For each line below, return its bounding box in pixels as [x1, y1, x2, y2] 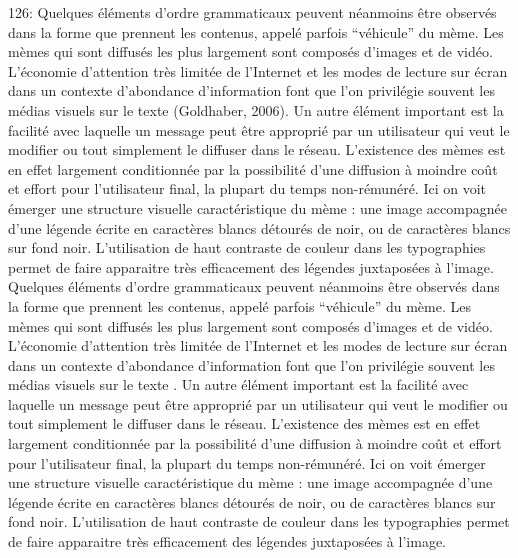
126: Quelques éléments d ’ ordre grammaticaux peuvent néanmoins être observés [8, 2, 497, 22]
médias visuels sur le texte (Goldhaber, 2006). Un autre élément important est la [8, 99, 504, 120]
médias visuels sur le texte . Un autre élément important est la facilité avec [8, 374, 469, 395]
